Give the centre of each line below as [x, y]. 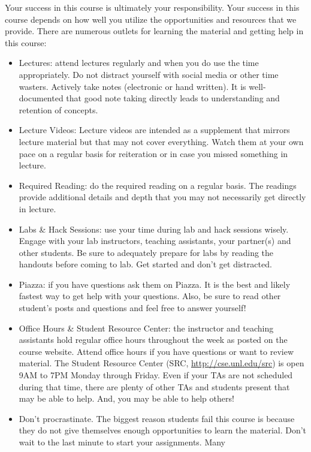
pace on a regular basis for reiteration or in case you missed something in [153, 153]
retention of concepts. [58, 109]
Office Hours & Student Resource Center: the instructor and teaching [146, 328]
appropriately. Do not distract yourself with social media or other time [149, 74]
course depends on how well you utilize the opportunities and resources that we [151, 19]
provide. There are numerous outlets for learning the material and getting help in [154, 31]
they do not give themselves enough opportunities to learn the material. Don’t [163, 430]
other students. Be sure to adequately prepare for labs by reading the [146, 252]
